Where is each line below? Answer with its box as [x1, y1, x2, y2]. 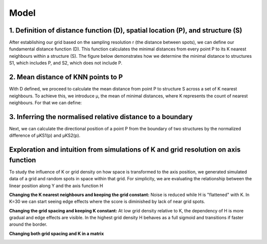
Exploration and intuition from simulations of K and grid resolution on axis [9, 146, 241, 154]
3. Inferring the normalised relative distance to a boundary [9, 113, 193, 121]
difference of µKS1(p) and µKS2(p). [9, 132, 81, 138]
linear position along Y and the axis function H [9, 183, 103, 189]
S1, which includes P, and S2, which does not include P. [9, 60, 123, 66]
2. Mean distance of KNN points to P [9, 73, 123, 81]
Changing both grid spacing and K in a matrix [9, 230, 104, 237]
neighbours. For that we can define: [9, 99, 82, 106]
